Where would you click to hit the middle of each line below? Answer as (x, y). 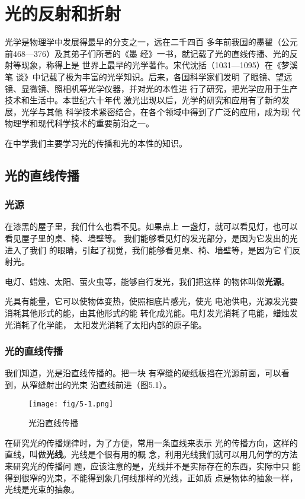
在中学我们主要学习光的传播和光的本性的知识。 (96, 143)
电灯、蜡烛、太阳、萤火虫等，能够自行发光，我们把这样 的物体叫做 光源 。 (147, 281)
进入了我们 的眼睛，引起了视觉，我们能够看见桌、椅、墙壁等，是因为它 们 (149, 249)
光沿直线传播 (53, 423)
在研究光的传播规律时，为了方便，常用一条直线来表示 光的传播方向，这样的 (151, 442)
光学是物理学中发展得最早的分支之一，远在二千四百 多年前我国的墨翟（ (143, 42)
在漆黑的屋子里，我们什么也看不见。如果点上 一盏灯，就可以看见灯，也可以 (151, 226)
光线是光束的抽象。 (42, 489)
